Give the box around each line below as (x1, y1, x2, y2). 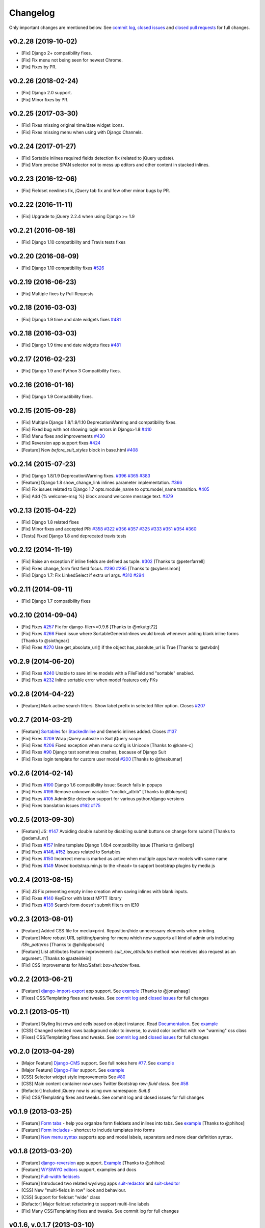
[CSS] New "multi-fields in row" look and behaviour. (21, 1187, 127, 1193)
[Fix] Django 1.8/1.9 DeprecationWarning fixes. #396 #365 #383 (21, 473, 151, 478)
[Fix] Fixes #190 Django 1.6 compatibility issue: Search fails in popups (21, 781, 162, 788)
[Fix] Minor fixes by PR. (21, 96, 69, 103)
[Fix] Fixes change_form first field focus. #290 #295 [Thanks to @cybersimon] (21, 565, 181, 571)
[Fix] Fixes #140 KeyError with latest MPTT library (21, 895, 122, 901)
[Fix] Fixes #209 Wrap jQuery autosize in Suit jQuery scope (21, 735, 142, 741)
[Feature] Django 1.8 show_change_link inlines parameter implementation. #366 (21, 479, 183, 486)
